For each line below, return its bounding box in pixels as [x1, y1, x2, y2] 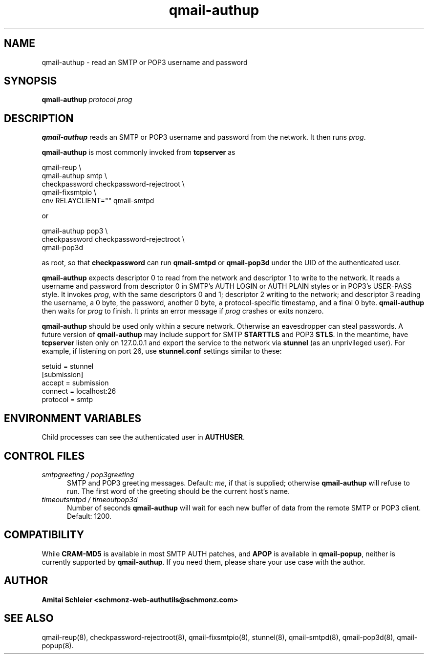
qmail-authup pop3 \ [42, 227, 108, 235]
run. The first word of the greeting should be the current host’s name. [67, 487, 290, 495]
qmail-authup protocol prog [42, 95, 132, 104]
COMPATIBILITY [4, 529, 84, 541]
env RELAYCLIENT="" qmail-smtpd [42, 196, 154, 205]
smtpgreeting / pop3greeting [42, 470, 134, 479]
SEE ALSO [4, 612, 54, 625]
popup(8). [42, 641, 74, 650]
